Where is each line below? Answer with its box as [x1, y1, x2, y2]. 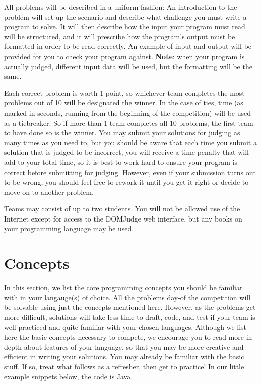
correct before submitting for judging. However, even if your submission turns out [4, 167, 256, 177]
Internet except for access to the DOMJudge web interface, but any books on [4, 213, 242, 224]
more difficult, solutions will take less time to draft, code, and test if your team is [4, 311, 255, 322]
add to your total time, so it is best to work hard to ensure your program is [4, 156, 238, 167]
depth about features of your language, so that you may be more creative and [4, 341, 244, 352]
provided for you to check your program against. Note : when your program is [4, 50, 245, 61]
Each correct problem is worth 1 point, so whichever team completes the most [4, 87, 245, 98]
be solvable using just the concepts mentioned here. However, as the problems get [4, 302, 256, 312]
